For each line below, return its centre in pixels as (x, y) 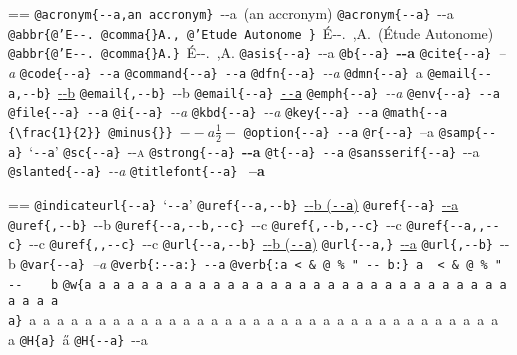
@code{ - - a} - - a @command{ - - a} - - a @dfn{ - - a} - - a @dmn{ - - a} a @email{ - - (255, 71)
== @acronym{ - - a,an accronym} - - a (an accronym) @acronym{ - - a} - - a (231, 13)
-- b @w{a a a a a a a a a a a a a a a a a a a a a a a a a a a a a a (257, 284)
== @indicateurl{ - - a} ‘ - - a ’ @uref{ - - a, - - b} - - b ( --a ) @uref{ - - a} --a (233, 204)
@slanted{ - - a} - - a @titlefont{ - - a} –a (136, 170)
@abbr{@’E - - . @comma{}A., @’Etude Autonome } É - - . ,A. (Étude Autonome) (251, 32)
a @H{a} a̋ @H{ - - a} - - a (78, 338)
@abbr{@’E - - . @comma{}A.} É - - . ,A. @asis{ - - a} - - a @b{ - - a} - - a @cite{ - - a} (250, 52)
